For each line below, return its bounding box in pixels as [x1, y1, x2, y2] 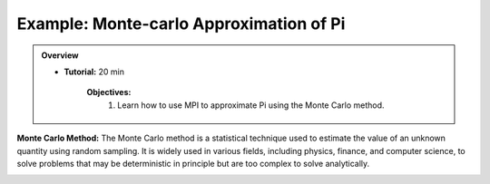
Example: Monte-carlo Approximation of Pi [16, 14, 346, 34]
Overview [41, 50, 79, 61]
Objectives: [86, 87, 132, 98]
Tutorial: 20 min [64, 66, 124, 77]
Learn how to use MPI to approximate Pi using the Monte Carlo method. [117, 100, 385, 111]
